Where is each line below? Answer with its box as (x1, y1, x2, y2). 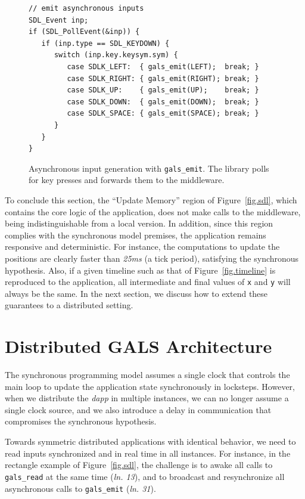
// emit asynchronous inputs (29, 4, 144, 13)
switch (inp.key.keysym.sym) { (54, 51, 178, 60)
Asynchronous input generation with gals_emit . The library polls (29, 162, 269, 174)
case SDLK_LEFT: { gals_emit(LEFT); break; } (67, 62, 259, 71)
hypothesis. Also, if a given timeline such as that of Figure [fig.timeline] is (5, 264, 276, 276)
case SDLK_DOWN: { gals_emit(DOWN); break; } (67, 97, 259, 106)
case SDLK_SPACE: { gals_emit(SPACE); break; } (67, 109, 259, 118)
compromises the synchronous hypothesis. (5, 415, 157, 427)
